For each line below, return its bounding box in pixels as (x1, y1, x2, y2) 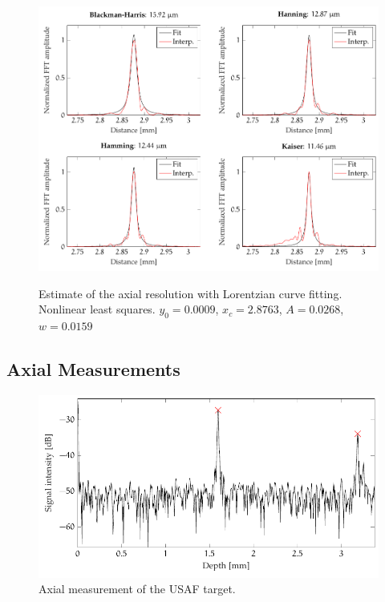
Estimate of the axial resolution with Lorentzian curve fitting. (38, 285, 342, 301)
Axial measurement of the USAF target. (38, 580, 236, 597)
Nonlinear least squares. (38, 301, 156, 317)
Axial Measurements (6, 357, 180, 382)
